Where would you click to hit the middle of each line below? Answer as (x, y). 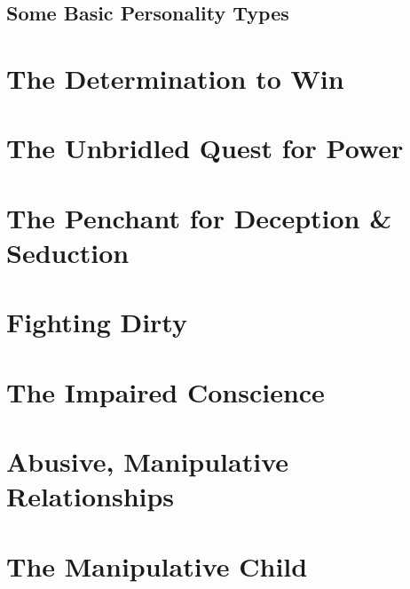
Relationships (91, 496)
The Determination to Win (175, 78)
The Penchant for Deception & (199, 217)
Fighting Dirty (97, 322)
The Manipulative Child (157, 565)
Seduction (68, 252)
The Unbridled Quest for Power (205, 148)
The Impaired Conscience (166, 391)
